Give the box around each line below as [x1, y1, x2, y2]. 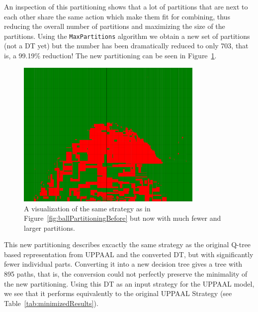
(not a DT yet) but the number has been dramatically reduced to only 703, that [4, 40, 249, 51]
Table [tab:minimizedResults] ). [4, 298, 98, 308]
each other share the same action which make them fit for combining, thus [4, 11, 230, 21]
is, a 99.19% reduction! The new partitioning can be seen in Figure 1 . [4, 50, 217, 61]
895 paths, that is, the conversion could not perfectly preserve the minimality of [4, 269, 248, 279]
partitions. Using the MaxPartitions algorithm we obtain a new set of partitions [4, 30, 250, 41]
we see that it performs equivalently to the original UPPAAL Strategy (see [4, 288, 232, 299]
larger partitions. [24, 222, 75, 233]
